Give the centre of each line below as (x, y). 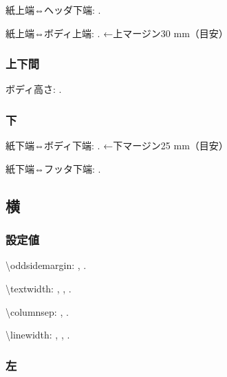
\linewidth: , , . (38, 335)
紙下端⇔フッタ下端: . (53, 168)
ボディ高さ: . (34, 89)
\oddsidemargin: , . (46, 265)
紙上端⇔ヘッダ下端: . (53, 10)
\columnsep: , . (37, 311)
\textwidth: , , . (39, 288)
